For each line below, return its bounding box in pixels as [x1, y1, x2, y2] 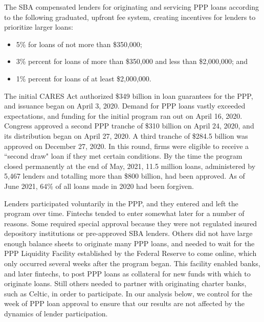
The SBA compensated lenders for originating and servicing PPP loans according [4, 2, 259, 12]
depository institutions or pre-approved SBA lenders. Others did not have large [4, 228, 253, 239]
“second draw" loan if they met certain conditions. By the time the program [4, 151, 243, 161]
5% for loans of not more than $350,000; [16, 38, 142, 49]
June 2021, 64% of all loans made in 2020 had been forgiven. [4, 180, 194, 191]
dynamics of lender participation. [4, 308, 108, 319]
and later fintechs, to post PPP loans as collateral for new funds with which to [4, 268, 251, 278]
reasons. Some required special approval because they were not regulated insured [4, 218, 257, 228]
